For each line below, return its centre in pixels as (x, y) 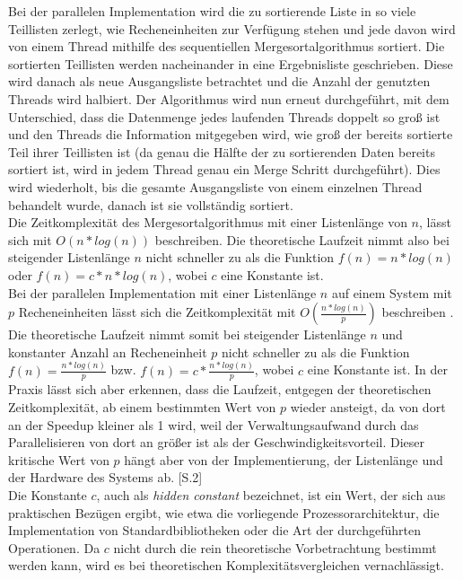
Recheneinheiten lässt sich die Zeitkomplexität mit (157, 312)
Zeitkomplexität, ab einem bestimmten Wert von (142, 407)
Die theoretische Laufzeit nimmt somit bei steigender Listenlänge (187, 334)
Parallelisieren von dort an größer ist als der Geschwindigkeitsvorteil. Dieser (217, 442)
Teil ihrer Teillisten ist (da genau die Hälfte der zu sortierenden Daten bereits (222, 151)
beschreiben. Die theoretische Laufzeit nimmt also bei (302, 239)
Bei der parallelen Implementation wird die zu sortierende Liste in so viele (212, 11)
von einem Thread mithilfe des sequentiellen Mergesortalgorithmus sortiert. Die (227, 46)
